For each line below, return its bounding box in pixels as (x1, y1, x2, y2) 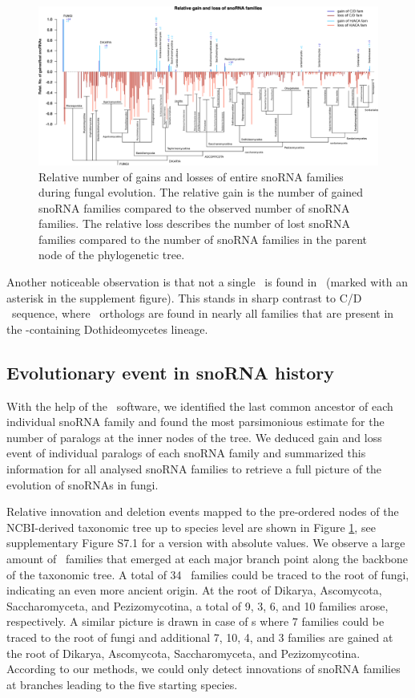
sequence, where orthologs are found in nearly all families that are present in (11, 305, 394, 322)
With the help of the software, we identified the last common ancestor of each (6, 397, 393, 414)
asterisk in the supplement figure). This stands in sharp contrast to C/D (6, 289, 362, 306)
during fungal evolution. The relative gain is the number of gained (38, 184, 364, 201)
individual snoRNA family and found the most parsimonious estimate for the (6, 413, 385, 430)
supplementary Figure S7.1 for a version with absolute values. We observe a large (6, 534, 405, 551)
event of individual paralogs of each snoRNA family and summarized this (6, 444, 366, 461)
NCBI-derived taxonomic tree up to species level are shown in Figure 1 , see (6, 518, 376, 535)
